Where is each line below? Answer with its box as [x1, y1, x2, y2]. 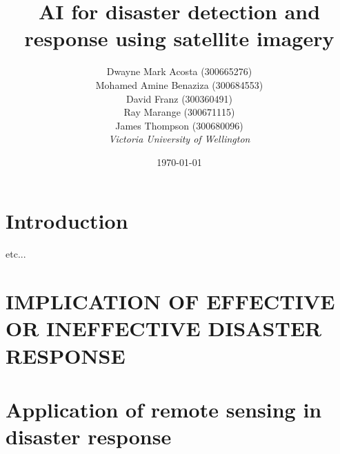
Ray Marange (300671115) [123, 105, 235, 119]
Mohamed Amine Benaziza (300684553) [95, 77, 263, 92]
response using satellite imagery [24, 24, 334, 52]
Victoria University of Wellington [108, 132, 250, 146]
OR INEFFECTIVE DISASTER [6, 314, 322, 342]
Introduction [6, 207, 128, 235]
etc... [6, 247, 26, 261]
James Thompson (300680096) [115, 118, 243, 132]
